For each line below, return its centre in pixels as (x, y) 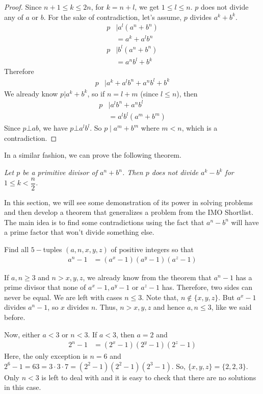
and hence (169, 307)
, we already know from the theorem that (147, 277)
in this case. (23, 387)
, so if (96, 93)
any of (14, 17)
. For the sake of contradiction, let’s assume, (113, 17)
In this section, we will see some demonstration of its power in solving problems (128, 202)
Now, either (22, 334)
